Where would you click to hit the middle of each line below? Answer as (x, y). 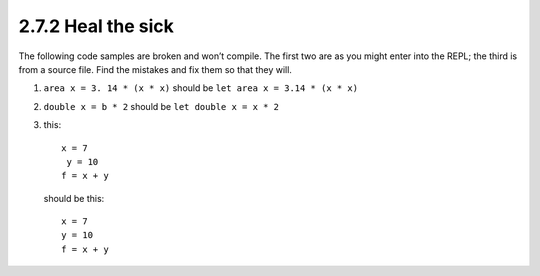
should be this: (74, 198)
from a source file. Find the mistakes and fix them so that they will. (155, 69)
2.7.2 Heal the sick (96, 26)
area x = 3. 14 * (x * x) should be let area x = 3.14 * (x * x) (201, 88)
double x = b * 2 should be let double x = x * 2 (161, 106)
